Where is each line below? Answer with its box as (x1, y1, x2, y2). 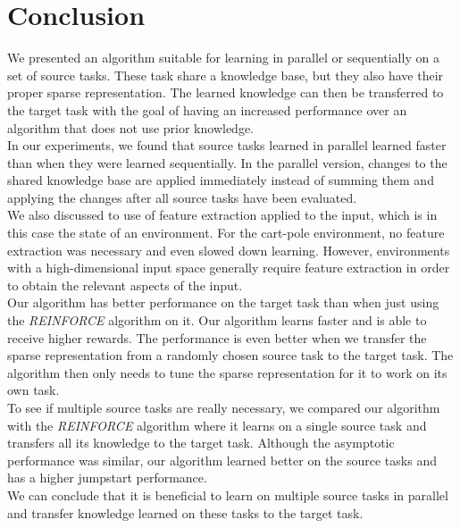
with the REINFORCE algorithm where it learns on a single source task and (7, 415, 427, 434)
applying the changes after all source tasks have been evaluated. (7, 188, 357, 206)
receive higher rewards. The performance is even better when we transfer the (7, 328, 427, 347)
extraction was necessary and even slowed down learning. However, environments (7, 240, 450, 259)
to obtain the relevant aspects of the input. (7, 275, 243, 294)
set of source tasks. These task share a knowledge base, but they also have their (7, 65, 444, 84)
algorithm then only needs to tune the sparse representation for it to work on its (7, 363, 447, 381)
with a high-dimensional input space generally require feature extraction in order (7, 258, 450, 277)
